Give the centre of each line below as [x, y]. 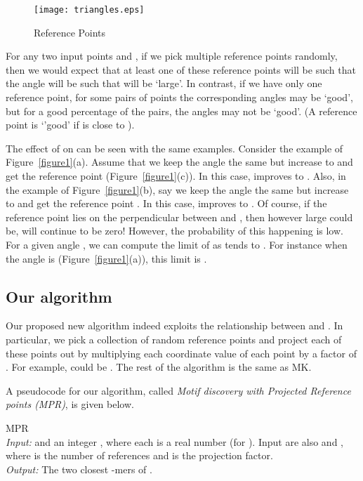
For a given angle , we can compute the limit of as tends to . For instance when [177, 244]
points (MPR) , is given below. [70, 404]
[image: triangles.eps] [89, 10]
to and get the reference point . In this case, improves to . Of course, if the [166, 203]
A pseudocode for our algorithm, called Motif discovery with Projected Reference [178, 390]
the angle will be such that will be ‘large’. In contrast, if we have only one [164, 83]
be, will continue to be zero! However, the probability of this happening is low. [174, 231]
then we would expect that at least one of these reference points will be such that [181, 69]
